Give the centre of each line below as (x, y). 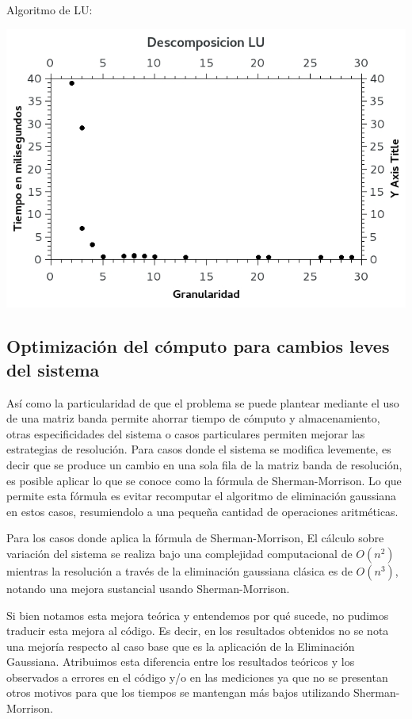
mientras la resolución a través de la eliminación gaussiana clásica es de (179, 570)
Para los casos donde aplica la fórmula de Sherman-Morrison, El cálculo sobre (195, 538)
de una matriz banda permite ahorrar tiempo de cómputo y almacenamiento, (193, 418)
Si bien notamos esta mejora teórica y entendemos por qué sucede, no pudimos (198, 615)
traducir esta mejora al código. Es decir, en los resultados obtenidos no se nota (198, 631)
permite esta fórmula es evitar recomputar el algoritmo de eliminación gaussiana (202, 496)
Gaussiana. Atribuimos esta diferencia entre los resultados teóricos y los (181, 662)
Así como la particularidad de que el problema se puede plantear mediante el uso (203, 402)
